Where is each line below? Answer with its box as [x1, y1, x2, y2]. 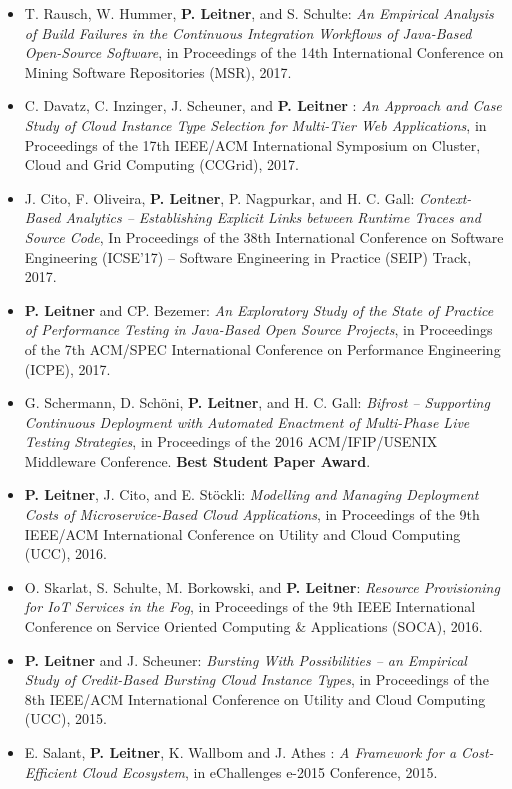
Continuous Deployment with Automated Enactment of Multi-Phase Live [24, 411, 470, 432]
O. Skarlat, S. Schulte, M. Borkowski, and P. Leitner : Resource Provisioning [24, 576, 500, 597]
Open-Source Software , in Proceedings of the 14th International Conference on [24, 42, 504, 63]
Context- [419, 187, 472, 208]
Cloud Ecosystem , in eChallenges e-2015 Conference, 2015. [81, 761, 438, 782]
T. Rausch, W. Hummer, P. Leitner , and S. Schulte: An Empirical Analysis [24, 3, 494, 23]
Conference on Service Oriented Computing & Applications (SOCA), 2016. [24, 616, 483, 637]
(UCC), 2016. [24, 543, 107, 564]
